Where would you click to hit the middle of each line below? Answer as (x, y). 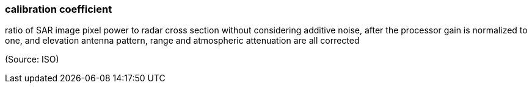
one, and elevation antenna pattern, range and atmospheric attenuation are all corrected (182, 41)
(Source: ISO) (32, 59)
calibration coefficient (59, 9)
